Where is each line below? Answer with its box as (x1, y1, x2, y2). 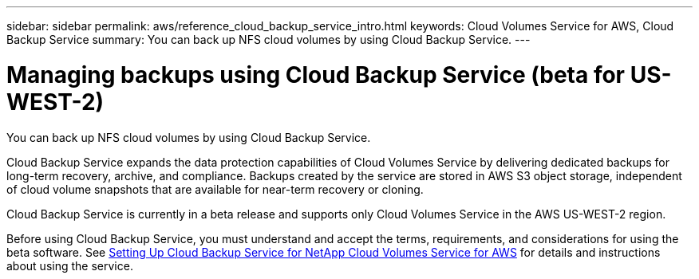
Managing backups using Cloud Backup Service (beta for (6, 61, 626, 88)
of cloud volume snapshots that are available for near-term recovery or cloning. (6, 182, 424, 196)
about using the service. (6, 258, 133, 273)
